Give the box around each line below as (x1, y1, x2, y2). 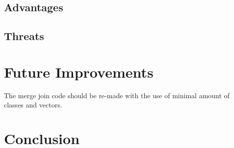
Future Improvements (4, 62, 154, 82)
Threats (4, 28, 44, 43)
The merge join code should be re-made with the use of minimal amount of (4, 90, 230, 100)
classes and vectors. (4, 100, 62, 110)
